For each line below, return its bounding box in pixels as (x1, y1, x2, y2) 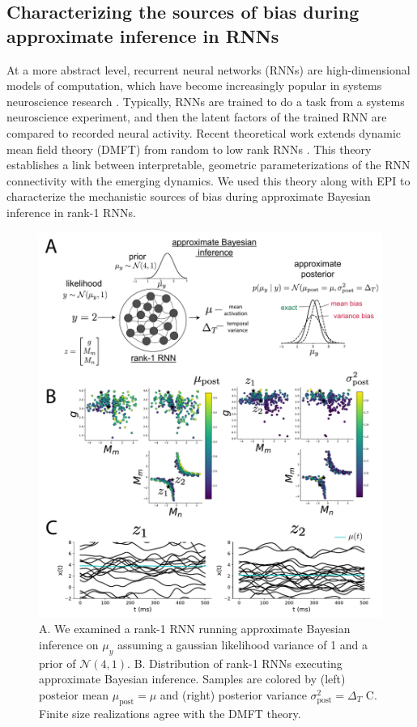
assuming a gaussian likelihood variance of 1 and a (117, 636, 368, 653)
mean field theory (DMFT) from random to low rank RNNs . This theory (6, 140, 372, 157)
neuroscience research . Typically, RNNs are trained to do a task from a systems (6, 92, 405, 109)
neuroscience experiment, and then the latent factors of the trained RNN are (6, 108, 387, 125)
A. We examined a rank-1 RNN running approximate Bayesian (39, 620, 351, 637)
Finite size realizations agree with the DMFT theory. (39, 704, 301, 721)
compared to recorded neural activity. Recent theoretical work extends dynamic (6, 124, 401, 141)
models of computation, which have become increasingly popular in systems (6, 77, 382, 94)
